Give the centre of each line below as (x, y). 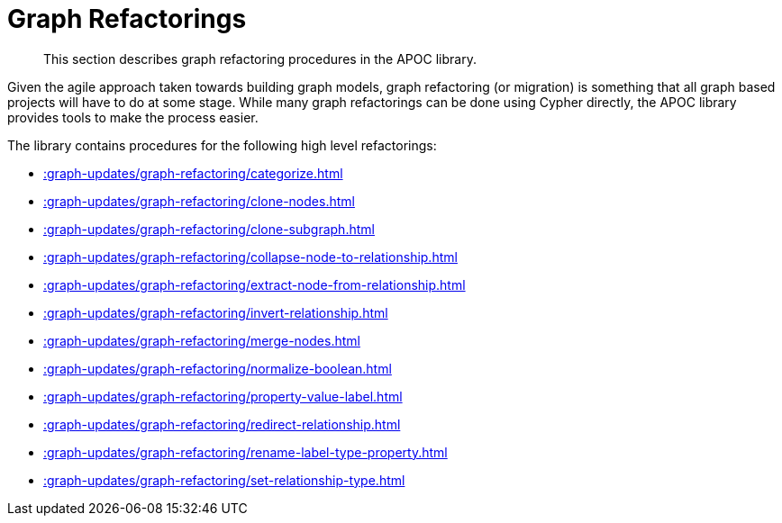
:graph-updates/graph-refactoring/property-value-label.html (223, 396)
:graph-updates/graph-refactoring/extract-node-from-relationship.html (255, 284)
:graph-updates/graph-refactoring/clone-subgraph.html (209, 229)
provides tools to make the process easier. (133, 117)
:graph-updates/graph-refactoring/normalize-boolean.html (218, 368)
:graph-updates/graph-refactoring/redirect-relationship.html (222, 424)
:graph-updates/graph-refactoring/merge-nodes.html (202, 340)
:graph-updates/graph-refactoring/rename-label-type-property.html (246, 452)
